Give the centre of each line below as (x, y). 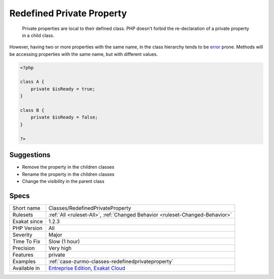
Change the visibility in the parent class (63, 181)
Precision (24, 248)
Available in (26, 268)
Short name (26, 208)
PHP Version (27, 228)
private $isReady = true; (63, 89)
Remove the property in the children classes (68, 167)
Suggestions (30, 155)
